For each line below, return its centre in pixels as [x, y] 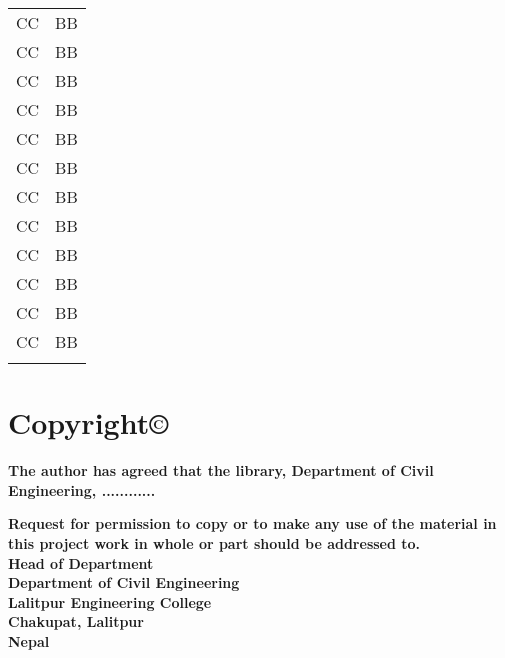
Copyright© [88, 422]
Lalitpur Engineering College [110, 601]
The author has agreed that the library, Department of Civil [221, 470]
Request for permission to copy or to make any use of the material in [252, 523]
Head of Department [81, 562]
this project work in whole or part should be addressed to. [214, 542]
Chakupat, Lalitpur [76, 621]
